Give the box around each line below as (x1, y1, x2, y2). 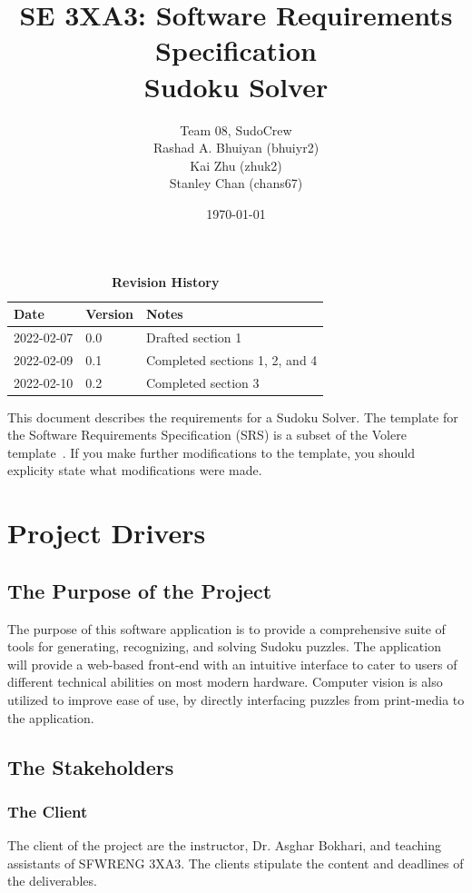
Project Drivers (7, 514, 206, 551)
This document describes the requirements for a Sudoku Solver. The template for (7, 407, 458, 426)
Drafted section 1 (145, 327, 242, 346)
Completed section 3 (145, 372, 260, 392)
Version (85, 304, 133, 323)
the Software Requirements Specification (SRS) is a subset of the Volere (7, 425, 407, 444)
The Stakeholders (7, 752, 174, 780)
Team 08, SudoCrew (180, 120, 292, 139)
